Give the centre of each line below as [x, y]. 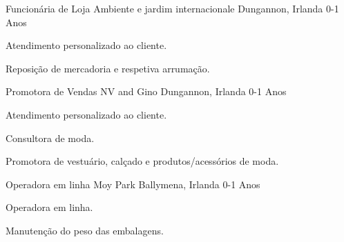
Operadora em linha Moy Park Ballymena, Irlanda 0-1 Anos [133, 184]
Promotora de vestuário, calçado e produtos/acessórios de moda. [142, 161]
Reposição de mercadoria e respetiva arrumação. [108, 68]
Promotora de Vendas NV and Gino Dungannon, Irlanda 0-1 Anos [146, 91]
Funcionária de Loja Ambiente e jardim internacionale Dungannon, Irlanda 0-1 [172, 8]
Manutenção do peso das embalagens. [85, 230]
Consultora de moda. [50, 138]
